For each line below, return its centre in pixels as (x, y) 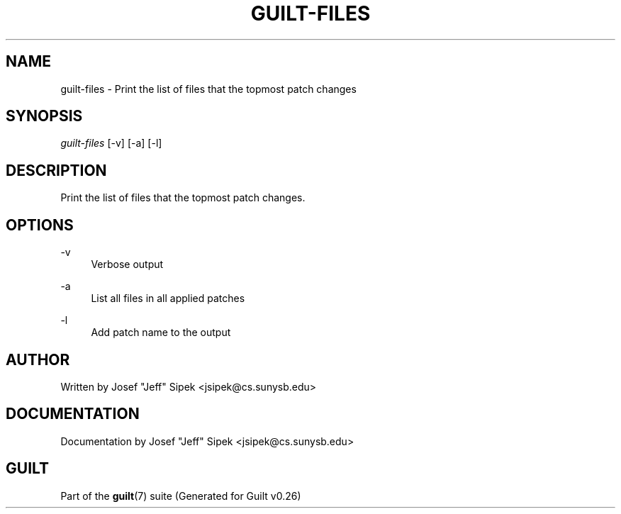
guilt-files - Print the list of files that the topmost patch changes (208, 89)
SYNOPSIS (44, 116)
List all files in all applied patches (168, 298)
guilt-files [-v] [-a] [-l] (111, 143)
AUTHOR (38, 359)
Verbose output (127, 264)
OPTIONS (40, 225)
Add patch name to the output (161, 333)
